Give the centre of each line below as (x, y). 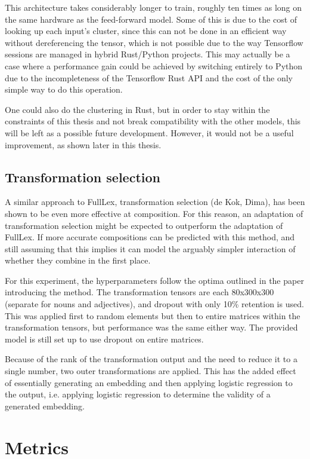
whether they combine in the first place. (78, 260)
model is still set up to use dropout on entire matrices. (104, 339)
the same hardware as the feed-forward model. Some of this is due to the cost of (151, 19)
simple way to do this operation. (64, 89)
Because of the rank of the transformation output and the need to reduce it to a (151, 359)
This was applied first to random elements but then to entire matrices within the (153, 315)
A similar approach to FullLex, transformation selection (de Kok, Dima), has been (155, 202)
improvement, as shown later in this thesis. (83, 144)
